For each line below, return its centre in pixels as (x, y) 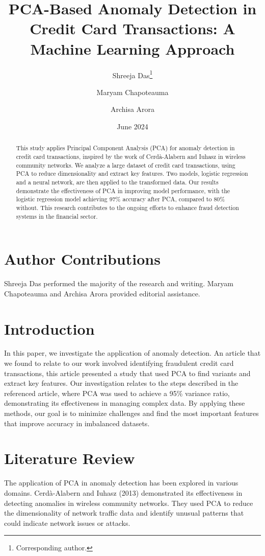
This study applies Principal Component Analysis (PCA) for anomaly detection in (125, 148)
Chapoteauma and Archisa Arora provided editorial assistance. (102, 293)
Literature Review (70, 458)
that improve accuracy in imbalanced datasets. (77, 423)
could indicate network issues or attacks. (67, 523)
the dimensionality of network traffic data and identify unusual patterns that (124, 513)
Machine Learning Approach (132, 48)
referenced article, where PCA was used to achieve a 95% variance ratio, (117, 393)
